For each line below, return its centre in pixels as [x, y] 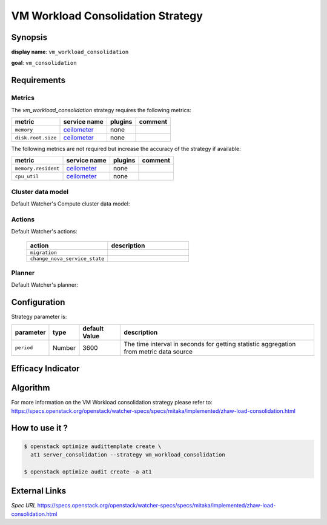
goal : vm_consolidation [44, 63]
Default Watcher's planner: [45, 285]
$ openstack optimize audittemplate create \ [93, 446]
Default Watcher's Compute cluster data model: [71, 204]
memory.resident [37, 168]
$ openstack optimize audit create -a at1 [88, 472]
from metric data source [158, 352]
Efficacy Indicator [45, 369]
